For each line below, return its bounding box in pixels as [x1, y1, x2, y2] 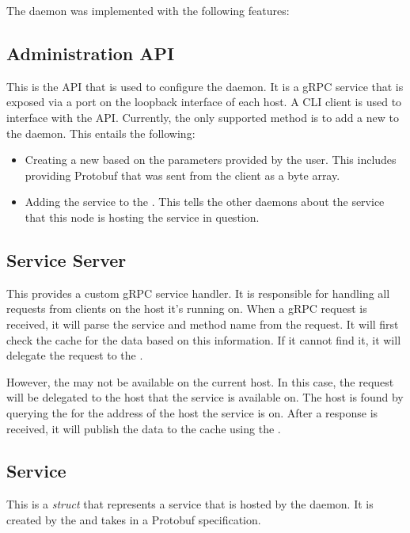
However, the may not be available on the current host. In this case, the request [6, 373, 394, 390]
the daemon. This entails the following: [6, 124, 196, 141]
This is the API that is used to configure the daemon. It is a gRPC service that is [6, 78, 404, 94]
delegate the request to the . [6, 347, 143, 364]
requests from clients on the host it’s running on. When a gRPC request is [6, 300, 367, 317]
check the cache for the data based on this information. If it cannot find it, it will [6, 331, 401, 348]
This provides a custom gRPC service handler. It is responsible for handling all [6, 284, 390, 301]
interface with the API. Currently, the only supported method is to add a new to [6, 109, 399, 125]
